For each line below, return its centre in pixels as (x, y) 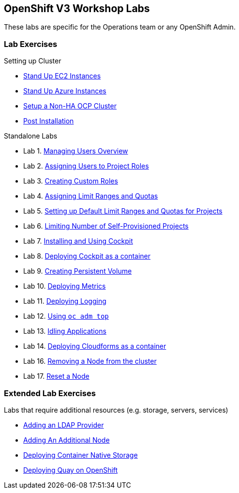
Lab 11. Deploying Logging (65, 301)
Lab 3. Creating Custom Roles (71, 181)
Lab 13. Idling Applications (65, 331)
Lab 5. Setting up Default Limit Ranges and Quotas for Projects (123, 211)
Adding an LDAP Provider (64, 425)
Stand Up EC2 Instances (62, 76)
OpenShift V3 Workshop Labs (77, 8)
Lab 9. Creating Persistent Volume (78, 271)
